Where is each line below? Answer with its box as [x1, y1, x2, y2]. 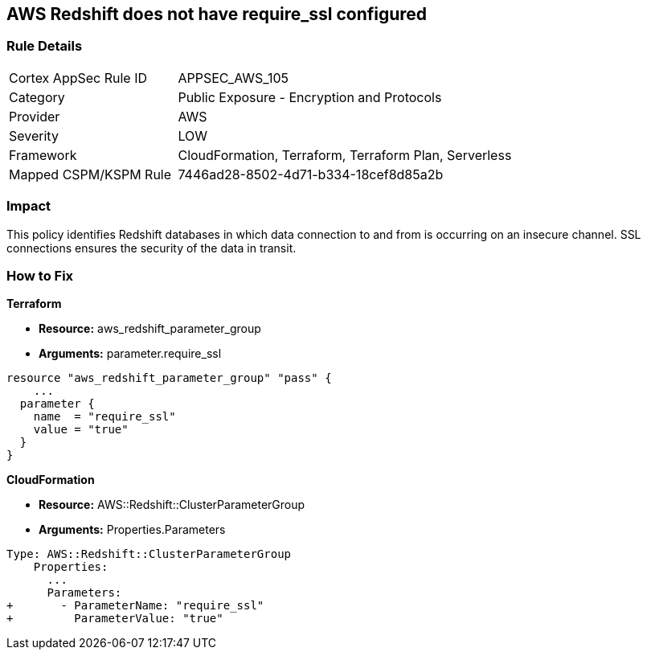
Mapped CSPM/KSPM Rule [9, 166, 172, 182]
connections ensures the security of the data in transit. [6, 240, 297, 255]
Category [9, 88, 65, 105]
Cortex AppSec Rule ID [9, 69, 148, 86]
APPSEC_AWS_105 [178, 69, 289, 86]
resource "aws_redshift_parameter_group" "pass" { [6, 371, 332, 385]
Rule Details [6, 38, 83, 55]
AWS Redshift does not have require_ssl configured [6, 4, 428, 24]
